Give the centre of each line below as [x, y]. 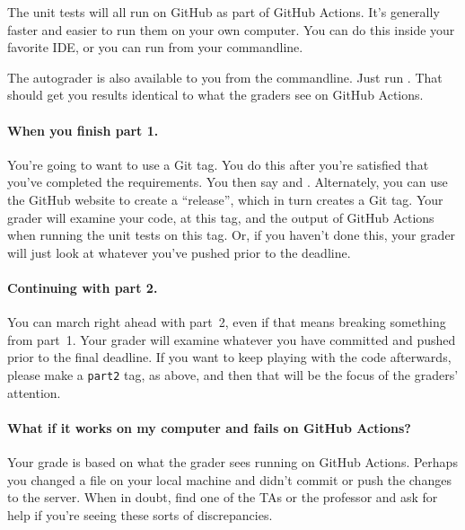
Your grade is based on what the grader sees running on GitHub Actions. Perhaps [232, 461]
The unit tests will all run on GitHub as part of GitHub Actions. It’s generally [224, 12]
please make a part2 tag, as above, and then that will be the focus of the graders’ [233, 374]
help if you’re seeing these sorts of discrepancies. [140, 514]
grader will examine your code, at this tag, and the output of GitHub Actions [221, 217]
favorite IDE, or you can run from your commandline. [155, 47]
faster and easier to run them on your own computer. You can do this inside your [231, 29]
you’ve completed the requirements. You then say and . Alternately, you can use [228, 182]
